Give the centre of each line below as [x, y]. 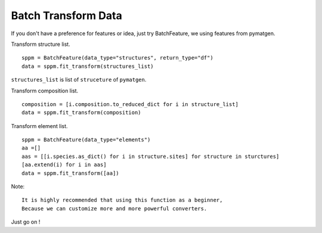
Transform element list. [39, 126]
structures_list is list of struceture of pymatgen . [79, 80]
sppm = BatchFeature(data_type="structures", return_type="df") [118, 58]
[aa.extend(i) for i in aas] [64, 165]
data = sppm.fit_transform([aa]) [70, 173]
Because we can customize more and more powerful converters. [114, 208]
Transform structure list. [41, 44]
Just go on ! [26, 222]
